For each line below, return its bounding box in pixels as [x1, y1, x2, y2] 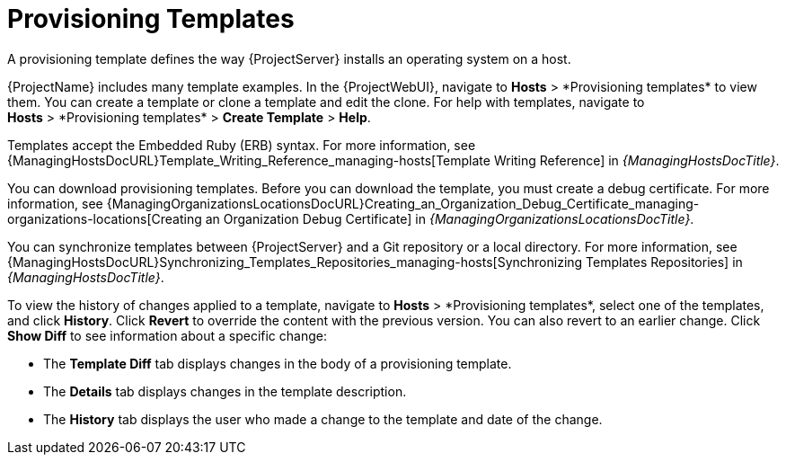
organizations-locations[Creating [7, 210, 202, 227]
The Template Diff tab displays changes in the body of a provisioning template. [43, 355, 512, 371]
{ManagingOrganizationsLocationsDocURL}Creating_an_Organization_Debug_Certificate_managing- [106, 195, 700, 211]
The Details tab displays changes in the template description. [43, 383, 407, 399]
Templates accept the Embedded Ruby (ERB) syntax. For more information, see [7, 137, 476, 153]
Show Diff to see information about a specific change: [7, 327, 327, 343]
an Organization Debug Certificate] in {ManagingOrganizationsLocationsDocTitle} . [205, 210, 694, 227]
